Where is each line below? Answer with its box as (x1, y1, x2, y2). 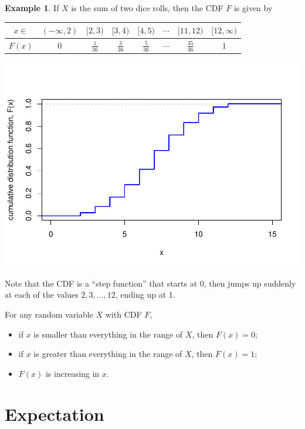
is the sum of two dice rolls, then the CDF (71, 2, 223, 13)
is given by (233, 2, 273, 13)
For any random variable (5, 308, 93, 320)
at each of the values (5, 288, 79, 301)
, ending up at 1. (115, 288, 175, 301)
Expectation (5, 401, 104, 425)
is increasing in (45, 367, 100, 379)
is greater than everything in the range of (33, 348, 182, 360)
